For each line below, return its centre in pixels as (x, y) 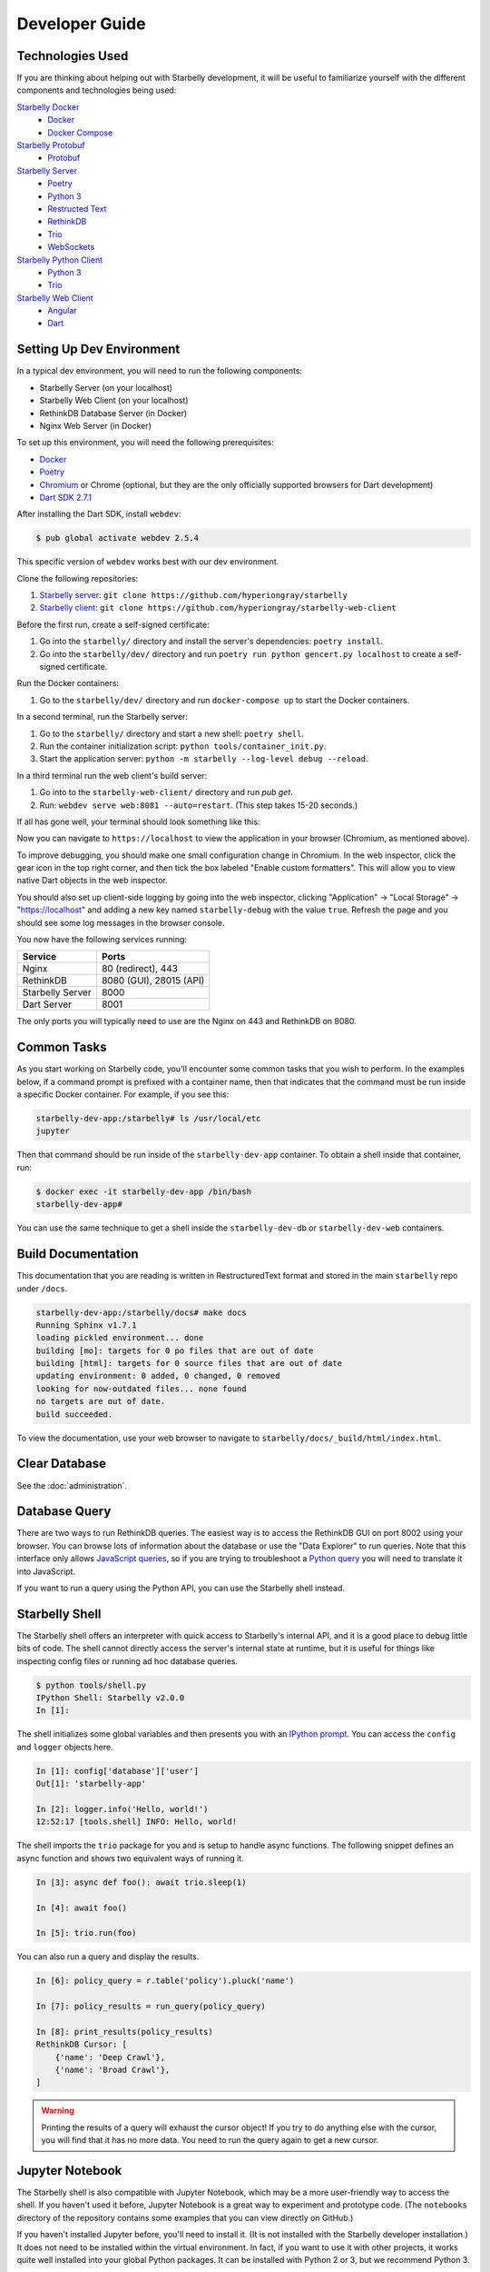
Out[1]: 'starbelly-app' (91, 1784)
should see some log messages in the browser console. (121, 922)
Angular (62, 311)
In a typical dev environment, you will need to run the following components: (160, 371)
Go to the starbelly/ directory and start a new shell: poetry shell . (171, 733)
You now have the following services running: (102, 940)
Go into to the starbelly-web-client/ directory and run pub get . (167, 792)
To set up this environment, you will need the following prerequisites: (145, 443)
